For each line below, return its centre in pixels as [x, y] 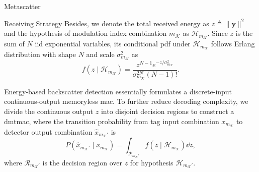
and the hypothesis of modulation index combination [85, 33]
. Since [218, 33]
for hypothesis [152, 162]
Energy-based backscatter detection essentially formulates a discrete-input [118, 91]
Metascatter [22, 6]
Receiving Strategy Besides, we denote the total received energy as [107, 23]
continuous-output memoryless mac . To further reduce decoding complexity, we [126, 101]
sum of [14, 44]
